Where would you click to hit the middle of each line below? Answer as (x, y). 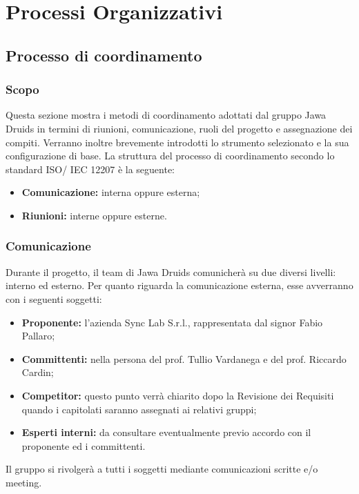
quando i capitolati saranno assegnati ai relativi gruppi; (139, 409)
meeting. (24, 482)
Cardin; (38, 372)
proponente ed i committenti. (84, 445)
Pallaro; (38, 336)
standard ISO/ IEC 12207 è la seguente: (90, 169)
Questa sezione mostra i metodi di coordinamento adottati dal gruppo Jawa (166, 115)
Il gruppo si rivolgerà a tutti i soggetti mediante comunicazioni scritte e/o (162, 469)
